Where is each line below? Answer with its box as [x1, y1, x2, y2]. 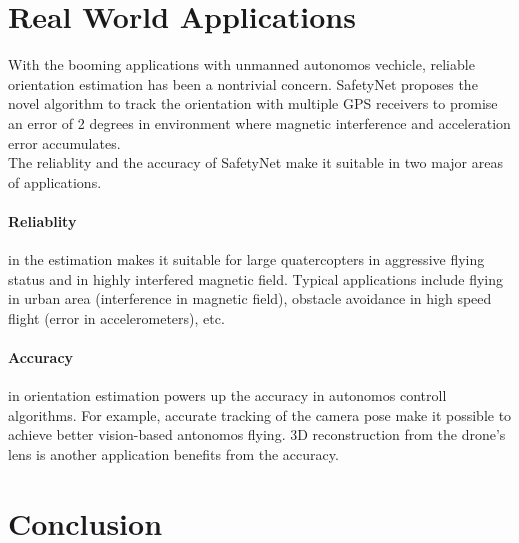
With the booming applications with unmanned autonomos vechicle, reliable [8, 54, 475, 75]
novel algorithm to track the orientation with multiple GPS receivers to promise [8, 93, 498, 114]
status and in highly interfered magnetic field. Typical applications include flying [8, 268, 504, 289]
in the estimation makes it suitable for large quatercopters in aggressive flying [8, 249, 485, 270]
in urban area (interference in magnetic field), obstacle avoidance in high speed [8, 288, 492, 309]
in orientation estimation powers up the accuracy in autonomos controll [8, 385, 447, 406]
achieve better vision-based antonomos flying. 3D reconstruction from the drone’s [8, 424, 506, 445]
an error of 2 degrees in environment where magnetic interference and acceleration [8, 112, 511, 133]
